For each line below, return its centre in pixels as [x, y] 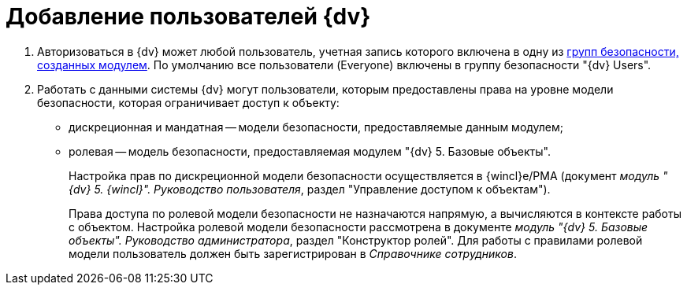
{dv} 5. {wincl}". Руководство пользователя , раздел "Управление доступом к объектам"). [310, 189]
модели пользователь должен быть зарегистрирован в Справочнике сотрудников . [293, 253]
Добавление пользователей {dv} [188, 17]
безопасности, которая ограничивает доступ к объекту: [188, 102]
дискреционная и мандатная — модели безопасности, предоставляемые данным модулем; [316, 127]
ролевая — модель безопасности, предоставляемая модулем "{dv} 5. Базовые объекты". [310, 151]
